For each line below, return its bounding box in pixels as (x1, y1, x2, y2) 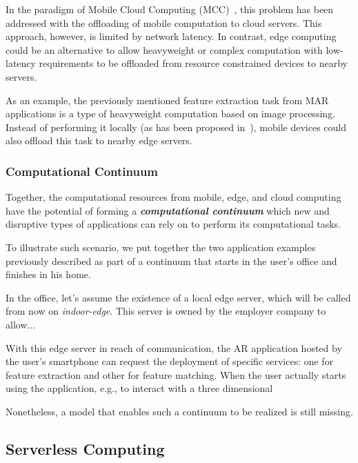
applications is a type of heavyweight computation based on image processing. (6, 106, 335, 121)
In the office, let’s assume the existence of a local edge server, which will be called (6, 290, 351, 304)
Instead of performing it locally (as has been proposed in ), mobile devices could (6, 119, 347, 134)
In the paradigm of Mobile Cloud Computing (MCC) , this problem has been (6, 2, 334, 16)
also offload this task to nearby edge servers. (6, 133, 192, 148)
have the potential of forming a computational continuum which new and (6, 203, 330, 217)
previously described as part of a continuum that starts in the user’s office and (6, 253, 337, 268)
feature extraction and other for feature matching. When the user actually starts (6, 367, 346, 382)
